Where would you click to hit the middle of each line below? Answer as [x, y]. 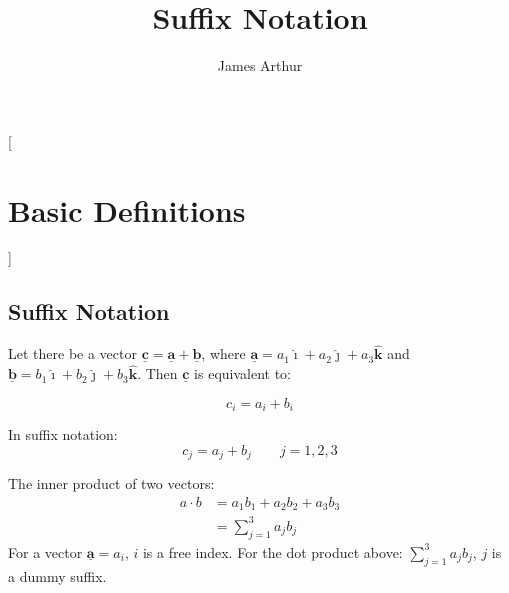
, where [223, 353]
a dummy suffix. [57, 575]
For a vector [45, 551]
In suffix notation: [63, 434]
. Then [157, 373]
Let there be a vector [72, 353]
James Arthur [260, 65]
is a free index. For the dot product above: [272, 551]
